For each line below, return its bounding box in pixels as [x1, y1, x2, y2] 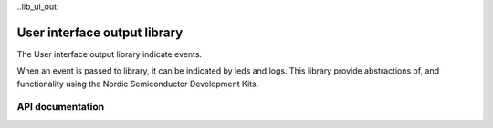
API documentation [16, 101, 105, 113]
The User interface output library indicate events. [16, 48, 203, 59]
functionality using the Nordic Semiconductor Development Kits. [16, 78, 259, 89]
